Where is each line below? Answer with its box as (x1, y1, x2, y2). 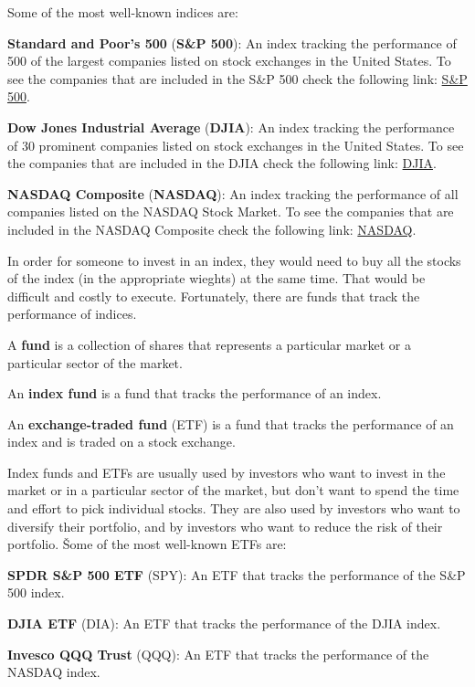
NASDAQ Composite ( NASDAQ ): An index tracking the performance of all (7, 184, 459, 203)
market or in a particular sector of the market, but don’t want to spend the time (7, 481, 459, 500)
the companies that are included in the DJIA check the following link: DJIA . (7, 153, 437, 173)
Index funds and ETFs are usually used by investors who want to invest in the (7, 462, 446, 481)
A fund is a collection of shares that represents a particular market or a (7, 334, 411, 354)
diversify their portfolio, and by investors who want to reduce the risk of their (7, 516, 443, 535)
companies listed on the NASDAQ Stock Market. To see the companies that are (7, 202, 454, 221)
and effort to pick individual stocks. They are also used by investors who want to (7, 499, 460, 518)
